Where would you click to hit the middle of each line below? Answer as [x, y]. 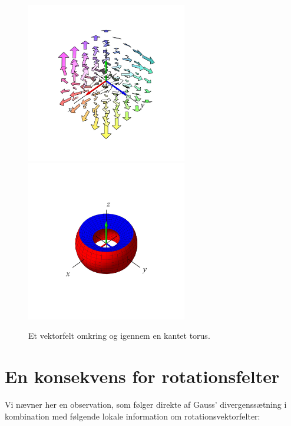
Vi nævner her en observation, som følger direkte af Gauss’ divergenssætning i [146, 404]
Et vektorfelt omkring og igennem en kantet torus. [119, 336]
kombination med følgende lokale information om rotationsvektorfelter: [133, 416]
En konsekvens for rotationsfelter [142, 376]
